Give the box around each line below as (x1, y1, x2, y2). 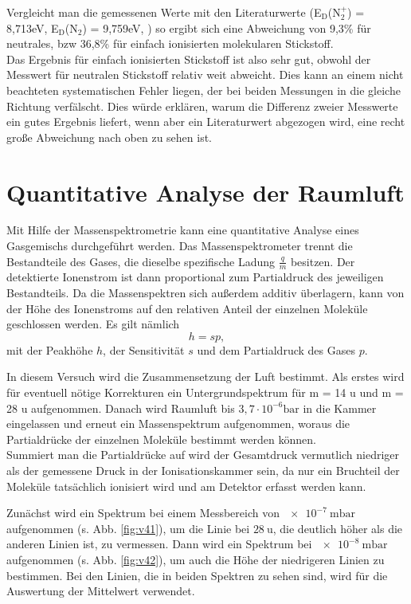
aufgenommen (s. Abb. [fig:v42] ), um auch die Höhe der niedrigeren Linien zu (6, 551, 385, 567)
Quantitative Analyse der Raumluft (6, 175, 405, 208)
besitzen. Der (290, 253, 355, 269)
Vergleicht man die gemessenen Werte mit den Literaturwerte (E (6, 4, 322, 20)
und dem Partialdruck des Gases (197, 341, 355, 358)
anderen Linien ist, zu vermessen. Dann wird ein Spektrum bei (6, 535, 312, 552)
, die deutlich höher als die (272, 520, 403, 536)
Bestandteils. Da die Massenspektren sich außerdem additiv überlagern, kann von (6, 284, 405, 301)
